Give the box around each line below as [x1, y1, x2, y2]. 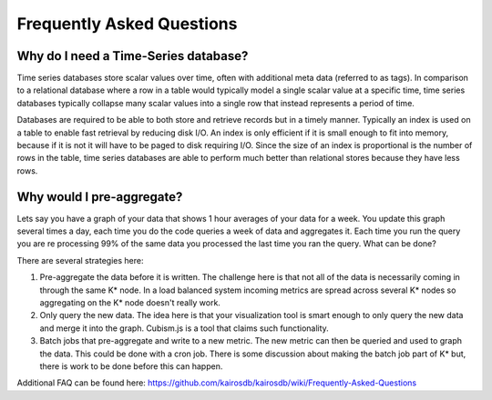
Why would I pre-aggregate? [16, 189, 183, 205]
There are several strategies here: [16, 255, 144, 265]
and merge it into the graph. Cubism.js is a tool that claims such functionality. [39, 323, 330, 334]
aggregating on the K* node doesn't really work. [39, 297, 220, 308]
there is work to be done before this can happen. [39, 361, 223, 372]
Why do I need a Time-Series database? [16, 48, 249, 64]
